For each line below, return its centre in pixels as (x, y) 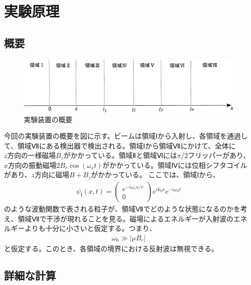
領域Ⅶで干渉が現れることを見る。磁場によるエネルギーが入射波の (125, 218)
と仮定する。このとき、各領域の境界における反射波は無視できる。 (111, 248)
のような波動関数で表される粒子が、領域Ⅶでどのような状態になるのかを (122, 209)
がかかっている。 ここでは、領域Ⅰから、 (155, 175)
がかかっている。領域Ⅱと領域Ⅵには (120, 155)
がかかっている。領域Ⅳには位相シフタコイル (175, 165)
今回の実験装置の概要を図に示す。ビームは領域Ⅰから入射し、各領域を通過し (126, 136)
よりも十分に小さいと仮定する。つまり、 (90, 228)
